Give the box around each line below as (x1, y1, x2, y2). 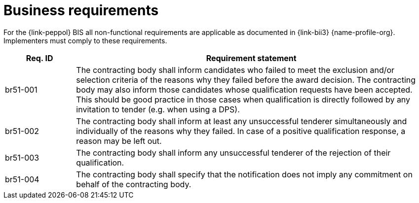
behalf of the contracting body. (76, 179, 191, 189)
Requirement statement (206, 53, 297, 63)
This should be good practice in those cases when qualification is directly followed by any (76, 94, 411, 104)
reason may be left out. (76, 135, 162, 146)
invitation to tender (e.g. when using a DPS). (76, 104, 240, 114)
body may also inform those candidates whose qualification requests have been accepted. (76, 84, 413, 95)
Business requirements (3, 2, 159, 19)
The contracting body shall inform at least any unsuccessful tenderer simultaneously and (76, 116, 407, 126)
